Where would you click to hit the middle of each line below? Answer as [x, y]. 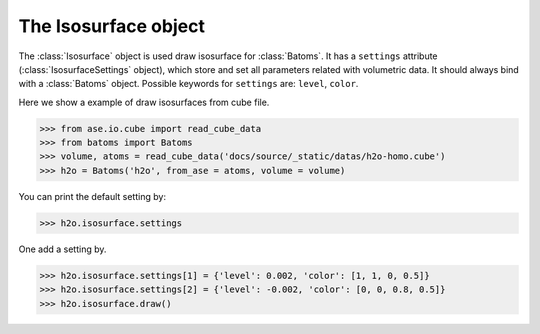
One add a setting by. [62, 249]
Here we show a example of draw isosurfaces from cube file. [144, 102]
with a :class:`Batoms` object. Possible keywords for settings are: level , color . [188, 84]
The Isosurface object [111, 26]
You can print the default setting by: [92, 196]
